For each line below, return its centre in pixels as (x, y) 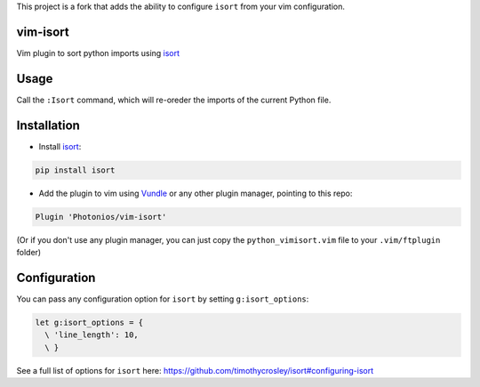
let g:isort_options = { (89, 322)
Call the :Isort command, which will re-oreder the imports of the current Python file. (174, 100)
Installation (48, 125)
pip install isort (75, 170)
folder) (29, 253)
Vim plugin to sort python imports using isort (98, 52)
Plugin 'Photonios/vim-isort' (101, 217)
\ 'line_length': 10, (92, 335)
